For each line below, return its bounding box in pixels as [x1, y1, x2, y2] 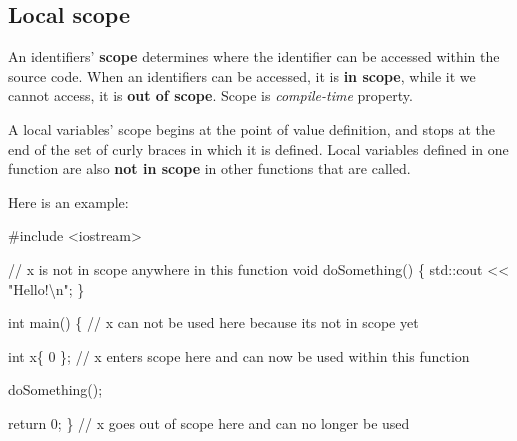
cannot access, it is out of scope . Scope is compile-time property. [8, 85, 413, 106]
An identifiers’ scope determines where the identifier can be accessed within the [8, 46, 500, 67]
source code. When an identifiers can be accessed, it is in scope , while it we [8, 65, 476, 86]
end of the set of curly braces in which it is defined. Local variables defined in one [8, 138, 509, 159]
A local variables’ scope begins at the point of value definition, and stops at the [8, 118, 495, 139]
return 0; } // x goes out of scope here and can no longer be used [8, 412, 410, 433]
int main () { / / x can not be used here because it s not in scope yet [8, 312, 419, 333]
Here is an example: [8, 191, 129, 212]
